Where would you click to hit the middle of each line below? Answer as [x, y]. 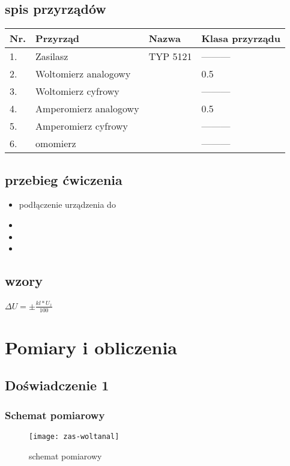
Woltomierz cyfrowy [77, 91]
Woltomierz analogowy [83, 74]
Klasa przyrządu [241, 38]
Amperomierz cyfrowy [82, 126]
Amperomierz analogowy [87, 109]
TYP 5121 [170, 56]
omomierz [56, 144]
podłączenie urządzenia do [67, 204]
